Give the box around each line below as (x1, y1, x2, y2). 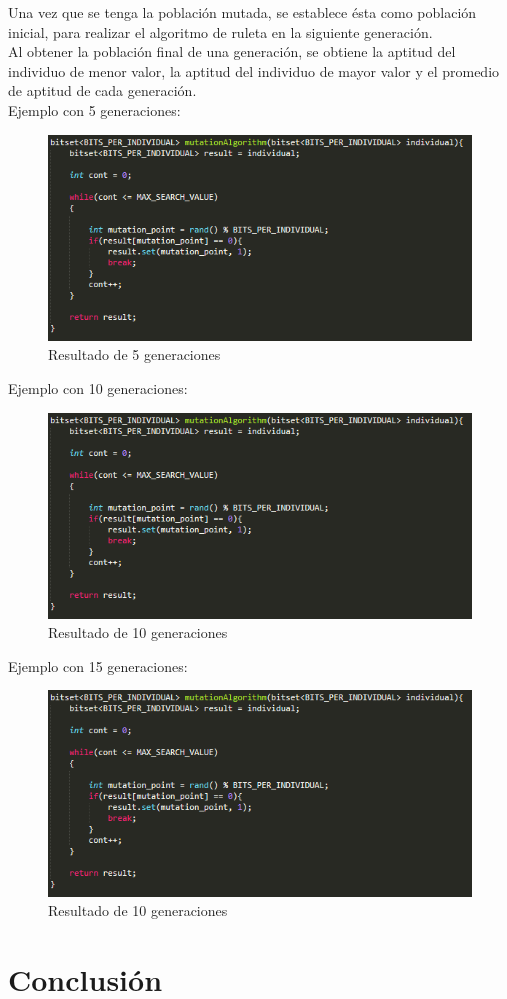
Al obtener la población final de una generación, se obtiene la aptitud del (8, 41, 456, 62)
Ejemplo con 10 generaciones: (8, 377, 188, 398)
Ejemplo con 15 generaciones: (8, 655, 188, 676)
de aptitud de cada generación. (8, 80, 197, 101)
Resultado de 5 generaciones (48, 344, 221, 365)
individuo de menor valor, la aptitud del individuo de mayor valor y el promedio (8, 60, 500, 81)
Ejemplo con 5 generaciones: (8, 99, 181, 120)
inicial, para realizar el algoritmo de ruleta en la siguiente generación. (8, 21, 433, 42)
